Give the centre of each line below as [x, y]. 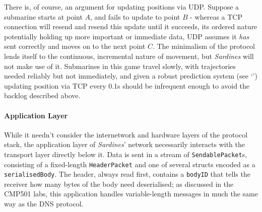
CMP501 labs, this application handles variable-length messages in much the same [131, 194]
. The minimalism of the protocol [204, 46]
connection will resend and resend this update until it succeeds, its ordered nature [131, 26]
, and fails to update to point [135, 16]
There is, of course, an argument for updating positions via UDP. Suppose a [122, 7]
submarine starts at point [43, 16]
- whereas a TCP [216, 16]
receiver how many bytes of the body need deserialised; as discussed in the [119, 184]
